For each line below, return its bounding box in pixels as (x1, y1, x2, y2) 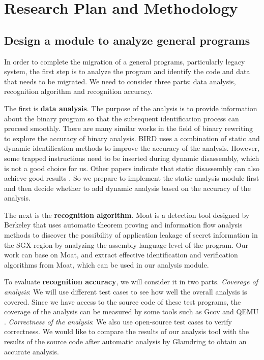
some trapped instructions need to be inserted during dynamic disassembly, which (4, 152, 259, 163)
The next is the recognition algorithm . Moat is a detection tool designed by (4, 209, 250, 220)
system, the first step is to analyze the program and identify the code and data (4, 66, 250, 77)
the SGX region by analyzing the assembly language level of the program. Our (4, 239, 248, 250)
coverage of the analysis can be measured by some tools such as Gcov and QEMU (4, 306, 259, 317)
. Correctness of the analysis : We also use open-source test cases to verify (4, 316, 232, 326)
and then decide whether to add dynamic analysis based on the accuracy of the (4, 182, 251, 193)
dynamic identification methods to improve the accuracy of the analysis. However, (4, 143, 259, 153)
